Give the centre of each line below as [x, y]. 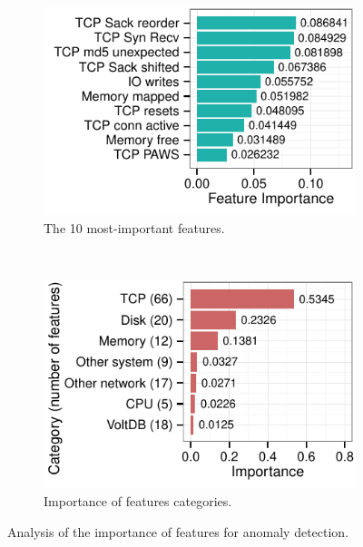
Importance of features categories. [138, 501]
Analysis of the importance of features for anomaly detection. [178, 531]
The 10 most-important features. [134, 227]
